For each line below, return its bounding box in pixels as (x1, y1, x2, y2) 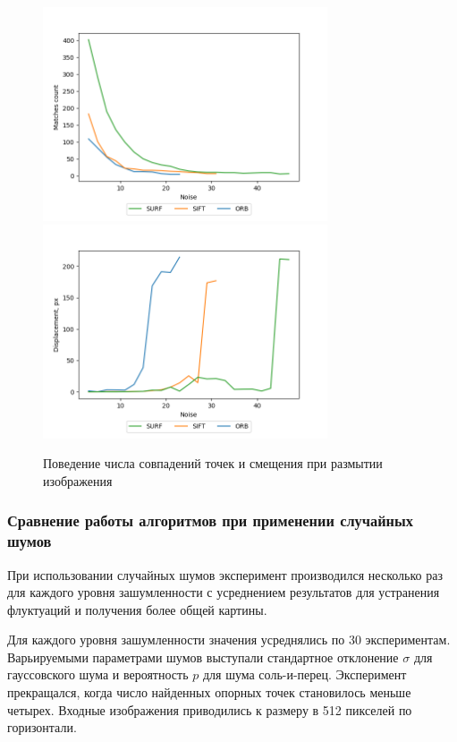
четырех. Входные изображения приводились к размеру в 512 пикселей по (7, 700, 412, 719)
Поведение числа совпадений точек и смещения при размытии (43, 454, 383, 473)
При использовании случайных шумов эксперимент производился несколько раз (7, 565, 443, 584)
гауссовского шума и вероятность (7, 665, 189, 684)
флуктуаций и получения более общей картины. (7, 600, 267, 618)
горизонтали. (7, 718, 77, 737)
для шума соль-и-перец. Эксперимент (202, 665, 407, 684)
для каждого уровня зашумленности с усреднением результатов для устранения (7, 583, 440, 601)
